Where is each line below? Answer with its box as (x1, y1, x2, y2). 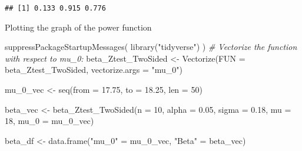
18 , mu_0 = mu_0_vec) (5, 115, 94, 127)
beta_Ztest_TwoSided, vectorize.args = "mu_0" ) (5, 63, 182, 76)
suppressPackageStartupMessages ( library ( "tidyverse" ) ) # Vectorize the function (5, 41, 297, 53)
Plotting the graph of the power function (5, 21, 152, 33)
